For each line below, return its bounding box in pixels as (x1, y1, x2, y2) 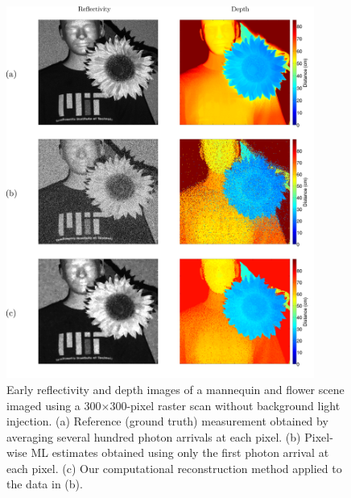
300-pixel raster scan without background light (109, 396, 341, 413)
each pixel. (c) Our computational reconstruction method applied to (6, 459, 342, 476)
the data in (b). (6, 475, 83, 492)
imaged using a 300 (6, 396, 101, 413)
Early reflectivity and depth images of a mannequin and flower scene (6, 380, 345, 397)
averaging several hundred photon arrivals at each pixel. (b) (6, 428, 301, 445)
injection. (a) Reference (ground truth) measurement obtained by (6, 413, 328, 430)
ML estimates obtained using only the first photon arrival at (31, 444, 329, 461)
